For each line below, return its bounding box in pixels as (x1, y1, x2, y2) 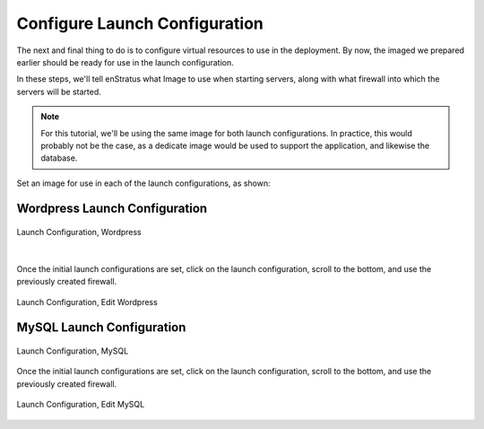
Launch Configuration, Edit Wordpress (16, 296, 159, 307)
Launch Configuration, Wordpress (16, 227, 143, 238)
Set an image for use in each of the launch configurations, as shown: (16, 178, 271, 188)
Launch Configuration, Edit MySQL (16, 399, 145, 410)
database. (40, 153, 78, 163)
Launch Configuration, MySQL (16, 346, 129, 356)
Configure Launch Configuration (16, 13, 264, 33)
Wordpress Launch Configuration (16, 201, 208, 216)
